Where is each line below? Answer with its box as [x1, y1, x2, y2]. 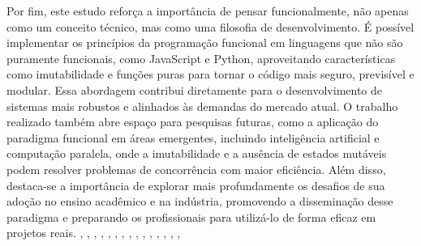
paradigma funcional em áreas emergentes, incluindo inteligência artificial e [6, 129, 380, 146]
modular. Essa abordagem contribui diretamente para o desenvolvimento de [6, 81, 383, 98]
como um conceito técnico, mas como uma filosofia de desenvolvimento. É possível [6, 18, 415, 35]
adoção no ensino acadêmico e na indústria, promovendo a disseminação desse [6, 193, 393, 210]
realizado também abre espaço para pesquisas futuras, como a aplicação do [6, 113, 379, 130]
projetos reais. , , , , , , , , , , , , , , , [6, 224, 181, 241]
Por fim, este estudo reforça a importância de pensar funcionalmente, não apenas [6, 2, 409, 19]
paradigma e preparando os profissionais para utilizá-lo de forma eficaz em [6, 208, 376, 225]
